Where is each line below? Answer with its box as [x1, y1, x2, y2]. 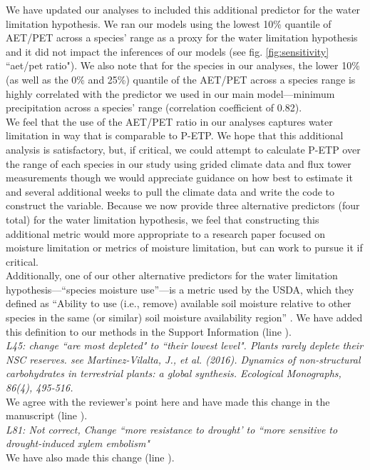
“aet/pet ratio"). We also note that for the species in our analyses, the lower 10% [6, 58, 360, 73]
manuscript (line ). [6, 408, 88, 423]
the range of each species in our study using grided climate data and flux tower [6, 156, 351, 171]
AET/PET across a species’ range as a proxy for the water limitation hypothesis [6, 30, 358, 45]
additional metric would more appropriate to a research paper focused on [6, 226, 326, 241]
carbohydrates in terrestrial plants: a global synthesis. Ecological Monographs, [6, 366, 341, 381]
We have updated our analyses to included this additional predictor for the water [6, 2, 361, 16]
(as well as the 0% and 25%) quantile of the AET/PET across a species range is [6, 71, 356, 86]
